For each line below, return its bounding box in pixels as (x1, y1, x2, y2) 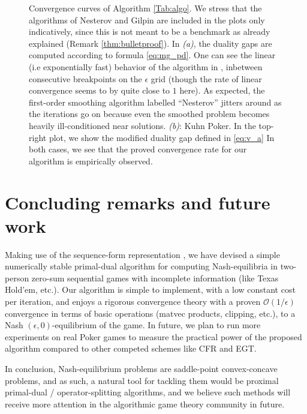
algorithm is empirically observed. (29, 154, 153, 167)
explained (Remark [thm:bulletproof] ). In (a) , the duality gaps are (29, 37, 272, 49)
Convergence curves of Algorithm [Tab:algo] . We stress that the (29, 2, 262, 14)
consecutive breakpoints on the (29, 72, 142, 85)
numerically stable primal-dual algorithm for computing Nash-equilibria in (5, 260, 278, 272)
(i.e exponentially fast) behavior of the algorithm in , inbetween (29, 60, 263, 73)
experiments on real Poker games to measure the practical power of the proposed (5, 330, 302, 343)
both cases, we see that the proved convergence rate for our (29, 143, 247, 155)
